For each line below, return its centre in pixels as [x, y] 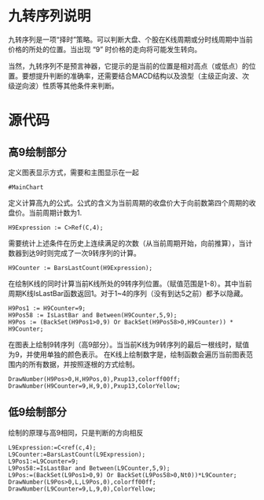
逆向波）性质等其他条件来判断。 [66, 85]
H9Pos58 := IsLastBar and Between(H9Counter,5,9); [93, 315]
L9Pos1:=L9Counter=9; [44, 461]
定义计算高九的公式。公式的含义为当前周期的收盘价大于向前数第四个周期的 [128, 202]
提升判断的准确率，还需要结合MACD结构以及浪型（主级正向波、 [139, 76]
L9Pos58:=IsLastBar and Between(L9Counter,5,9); [89, 468]
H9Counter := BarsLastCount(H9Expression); [81, 268]
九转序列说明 [50, 16]
